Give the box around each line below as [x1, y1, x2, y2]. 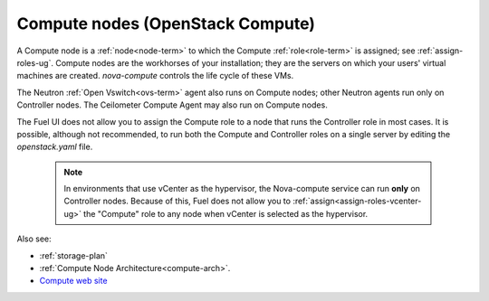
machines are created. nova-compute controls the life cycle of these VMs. [16, 71, 294, 81]
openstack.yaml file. [16, 141, 93, 153]
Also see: [16, 233, 52, 244]
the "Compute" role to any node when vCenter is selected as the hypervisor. [82, 208, 369, 219]
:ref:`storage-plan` [39, 249, 109, 261]
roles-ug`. [16, 57, 54, 68]
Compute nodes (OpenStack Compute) [16, 14, 316, 33]
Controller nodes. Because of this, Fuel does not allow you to [63, 195, 292, 207]
